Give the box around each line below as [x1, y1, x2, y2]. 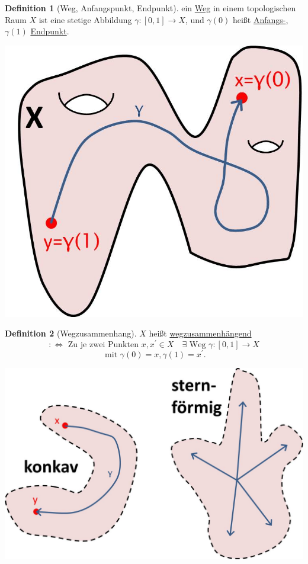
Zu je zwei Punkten [68, 340, 139, 349]
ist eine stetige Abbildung [38, 13, 132, 25]
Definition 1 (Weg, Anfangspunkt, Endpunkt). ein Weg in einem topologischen [5, 2, 296, 14]
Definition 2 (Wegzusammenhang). [5, 327, 137, 339]
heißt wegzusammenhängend [149, 327, 252, 339]
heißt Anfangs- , [232, 13, 288, 25]
